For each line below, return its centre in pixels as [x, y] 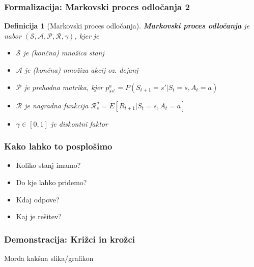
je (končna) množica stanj [64, 53]
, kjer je [87, 35]
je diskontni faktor [79, 123]
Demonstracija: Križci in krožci [70, 239]
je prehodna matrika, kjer [64, 87]
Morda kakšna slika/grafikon [49, 258]
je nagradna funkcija [57, 105]
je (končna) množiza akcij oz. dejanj [81, 70]
